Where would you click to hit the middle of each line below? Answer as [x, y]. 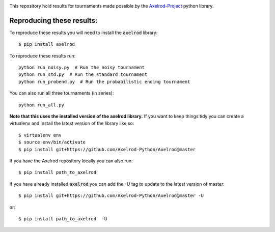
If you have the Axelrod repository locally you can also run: [71, 161]
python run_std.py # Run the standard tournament [83, 75]
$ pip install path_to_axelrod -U [63, 219]
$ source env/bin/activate [52, 142]
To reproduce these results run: [43, 55]
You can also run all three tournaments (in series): [62, 93]
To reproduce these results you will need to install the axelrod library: [84, 33]
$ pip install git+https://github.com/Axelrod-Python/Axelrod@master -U [111, 196]
